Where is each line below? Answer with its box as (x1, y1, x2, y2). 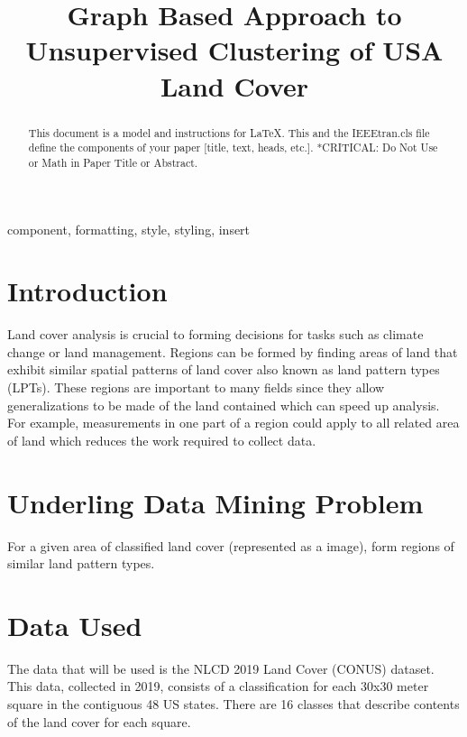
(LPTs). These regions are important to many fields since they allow (7, 378, 385, 397)
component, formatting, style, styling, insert (7, 219, 251, 238)
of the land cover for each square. (7, 712, 191, 731)
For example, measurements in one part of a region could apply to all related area (7, 413, 460, 432)
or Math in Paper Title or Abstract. (28, 154, 198, 170)
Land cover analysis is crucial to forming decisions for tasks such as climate (7, 325, 424, 344)
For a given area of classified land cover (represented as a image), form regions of (7, 536, 454, 555)
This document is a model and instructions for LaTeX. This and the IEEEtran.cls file (28, 124, 430, 140)
